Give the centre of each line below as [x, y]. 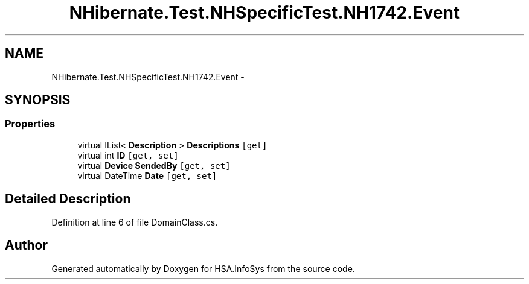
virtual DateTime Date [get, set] [147, 175]
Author [26, 245]
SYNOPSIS [38, 100]
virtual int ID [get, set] [128, 155]
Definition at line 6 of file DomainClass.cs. [135, 222]
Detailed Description [68, 199]
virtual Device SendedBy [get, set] [154, 165]
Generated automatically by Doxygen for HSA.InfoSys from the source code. [203, 268]
